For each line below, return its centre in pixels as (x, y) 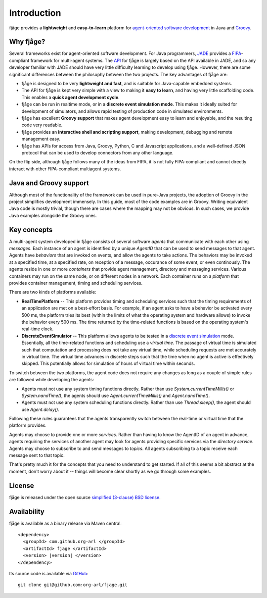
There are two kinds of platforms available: (53, 292)
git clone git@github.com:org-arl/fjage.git (73, 585)
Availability (27, 512)
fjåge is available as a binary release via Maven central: (66, 523)
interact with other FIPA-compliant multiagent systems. (65, 169)
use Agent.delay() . (40, 409)
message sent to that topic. (37, 455)
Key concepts (31, 229)
